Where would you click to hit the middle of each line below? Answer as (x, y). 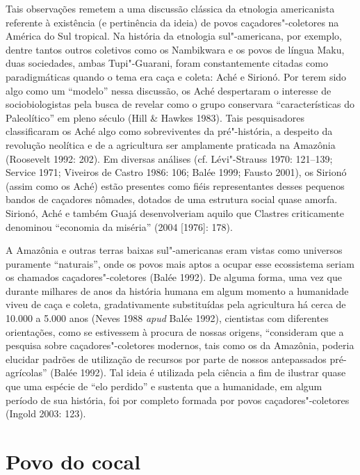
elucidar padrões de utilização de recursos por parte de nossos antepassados (166, 359)
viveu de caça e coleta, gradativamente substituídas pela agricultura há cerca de (176, 304)
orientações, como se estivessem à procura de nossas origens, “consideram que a (175, 331)
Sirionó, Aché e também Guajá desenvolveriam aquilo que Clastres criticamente (175, 212)
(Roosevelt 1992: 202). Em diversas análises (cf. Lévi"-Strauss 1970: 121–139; (169, 158)
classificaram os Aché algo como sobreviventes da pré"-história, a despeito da (169, 131)
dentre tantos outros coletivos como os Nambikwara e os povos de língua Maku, (175, 49)
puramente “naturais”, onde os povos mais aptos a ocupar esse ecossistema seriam (180, 263)
